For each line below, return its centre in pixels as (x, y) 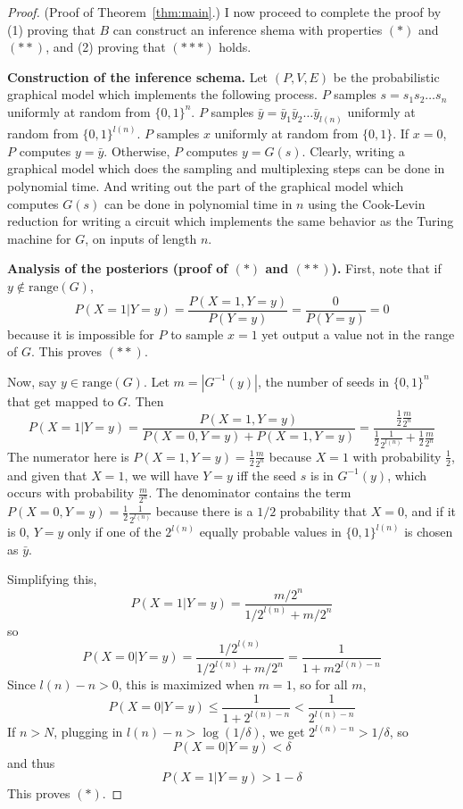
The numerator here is (68, 456)
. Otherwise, (137, 150)
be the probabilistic (386, 76)
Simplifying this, (52, 579)
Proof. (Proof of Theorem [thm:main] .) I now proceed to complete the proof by (224, 12)
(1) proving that (51, 29)
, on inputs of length (141, 238)
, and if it (430, 511)
